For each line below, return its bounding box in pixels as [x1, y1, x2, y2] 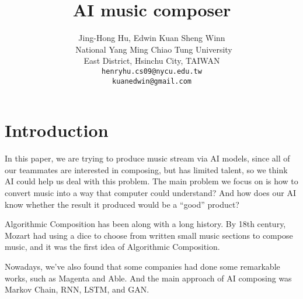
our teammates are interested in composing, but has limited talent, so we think [5, 163, 288, 176]
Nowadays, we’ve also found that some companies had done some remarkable [5, 260, 280, 272]
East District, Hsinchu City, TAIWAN [83, 54, 220, 67]
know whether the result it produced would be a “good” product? [5, 198, 239, 210]
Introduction [5, 118, 109, 142]
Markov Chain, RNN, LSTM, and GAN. [5, 283, 149, 295]
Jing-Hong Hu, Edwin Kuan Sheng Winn [78, 32, 225, 44]
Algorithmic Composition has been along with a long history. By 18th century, [5, 218, 286, 230]
